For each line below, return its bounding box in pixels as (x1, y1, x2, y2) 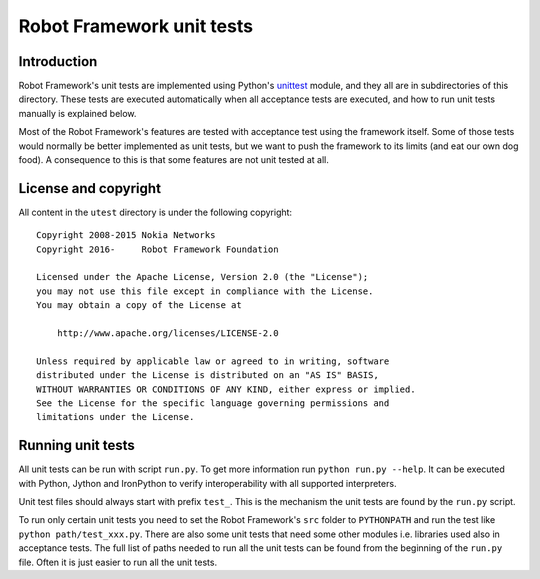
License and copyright (18, 180, 162, 197)
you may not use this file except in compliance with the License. (36, 285, 374, 297)
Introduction (18, 53, 98, 70)
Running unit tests (18, 437, 135, 454)
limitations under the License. (36, 411, 195, 423)
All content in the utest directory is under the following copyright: (18, 206, 293, 218)
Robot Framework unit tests (18, 15, 254, 37)
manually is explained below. (18, 107, 137, 119)
